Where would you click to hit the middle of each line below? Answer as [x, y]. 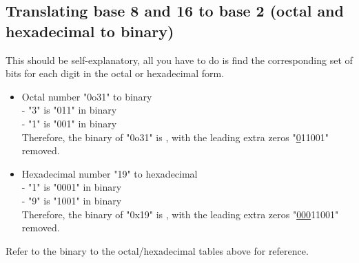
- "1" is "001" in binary [69, 123]
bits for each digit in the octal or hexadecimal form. [115, 73]
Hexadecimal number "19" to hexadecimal [110, 173]
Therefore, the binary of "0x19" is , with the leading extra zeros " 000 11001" [180, 214]
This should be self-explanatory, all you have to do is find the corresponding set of [179, 60]
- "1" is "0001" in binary [72, 187]
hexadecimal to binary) [90, 31]
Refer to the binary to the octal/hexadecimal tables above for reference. [157, 250]
